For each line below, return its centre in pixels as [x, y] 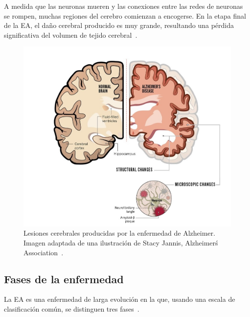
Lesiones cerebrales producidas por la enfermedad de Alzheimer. [119, 233]
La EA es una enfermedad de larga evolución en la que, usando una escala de [120, 299]
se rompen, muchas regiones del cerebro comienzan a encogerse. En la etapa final [125, 15]
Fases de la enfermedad [64, 279]
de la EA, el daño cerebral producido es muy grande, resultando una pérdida [119, 25]
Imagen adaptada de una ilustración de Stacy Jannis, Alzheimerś [121, 242]
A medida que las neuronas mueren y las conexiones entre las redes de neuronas [124, 6]
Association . [44, 252]
